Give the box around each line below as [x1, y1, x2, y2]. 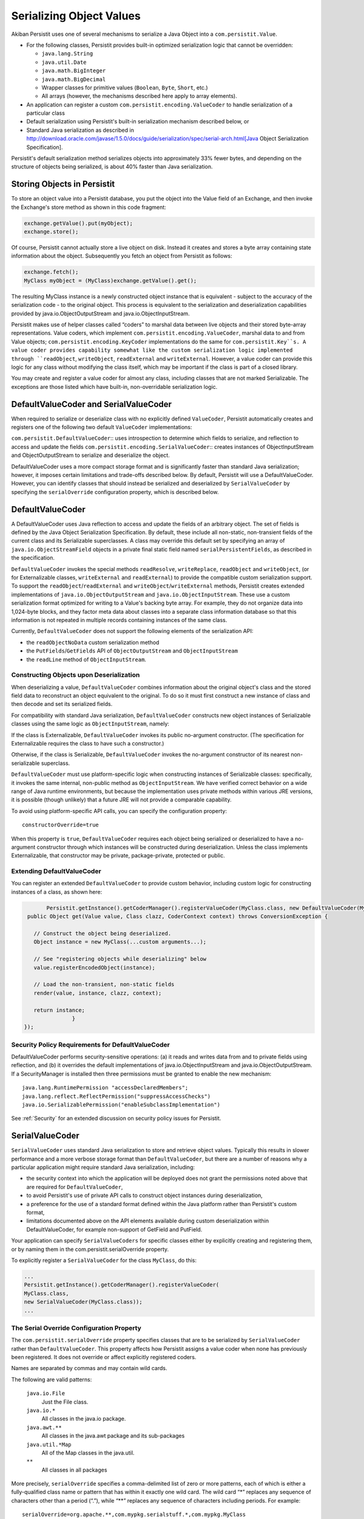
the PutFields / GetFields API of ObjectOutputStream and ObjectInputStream [26, 647, 238, 654]
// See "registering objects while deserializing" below [33, 956, 207, 962]
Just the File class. [41, 1398, 89, 1405]
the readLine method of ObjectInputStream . [26, 656, 147, 663]
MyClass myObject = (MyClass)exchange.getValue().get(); [24, 277, 197, 284]
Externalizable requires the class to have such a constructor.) [11, 740, 164, 747]
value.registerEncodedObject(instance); [33, 964, 156, 971]
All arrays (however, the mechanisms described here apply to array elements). [41, 92, 238, 100]
